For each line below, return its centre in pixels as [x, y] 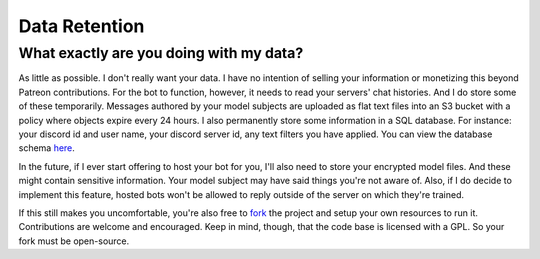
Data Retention [81, 26]
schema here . [46, 148]
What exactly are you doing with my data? [161, 53]
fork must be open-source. [74, 241]
